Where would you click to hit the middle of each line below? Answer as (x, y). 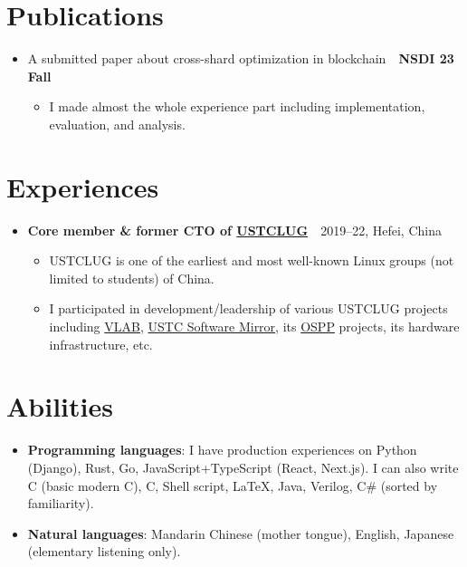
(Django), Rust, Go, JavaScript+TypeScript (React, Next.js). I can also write (243, 467)
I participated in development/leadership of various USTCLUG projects (248, 308)
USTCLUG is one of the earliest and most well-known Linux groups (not (252, 260)
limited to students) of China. (132, 278)
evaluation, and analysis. (117, 124)
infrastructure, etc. (101, 344)
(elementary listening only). (104, 551)
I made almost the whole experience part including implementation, (237, 106)
